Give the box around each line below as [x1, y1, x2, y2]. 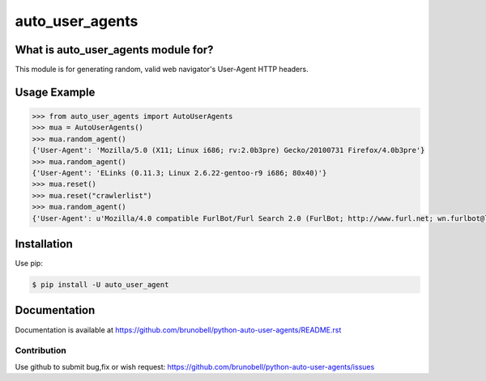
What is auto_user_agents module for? [15, 43, 214, 57]
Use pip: [15, 259, 44, 269]
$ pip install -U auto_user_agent [32, 280, 169, 290]
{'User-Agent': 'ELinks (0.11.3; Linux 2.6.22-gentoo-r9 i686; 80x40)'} [32, 168, 327, 178]
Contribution [15, 345, 66, 356]
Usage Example [15, 85, 96, 99]
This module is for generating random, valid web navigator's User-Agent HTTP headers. [15, 65, 309, 74]
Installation [15, 237, 73, 251]
